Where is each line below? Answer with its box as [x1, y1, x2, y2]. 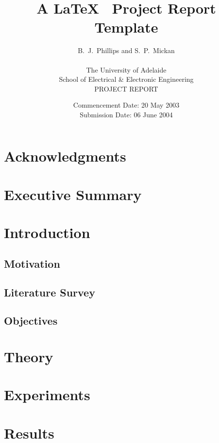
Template [94, 17, 158, 37]
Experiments [4, 385, 90, 405]
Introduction [4, 222, 90, 242]
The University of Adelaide [86, 64, 167, 74]
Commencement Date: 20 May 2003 [73, 100, 180, 110]
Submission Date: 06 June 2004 [80, 109, 173, 119]
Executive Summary [4, 184, 142, 204]
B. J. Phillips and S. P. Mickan [78, 45, 175, 55]
